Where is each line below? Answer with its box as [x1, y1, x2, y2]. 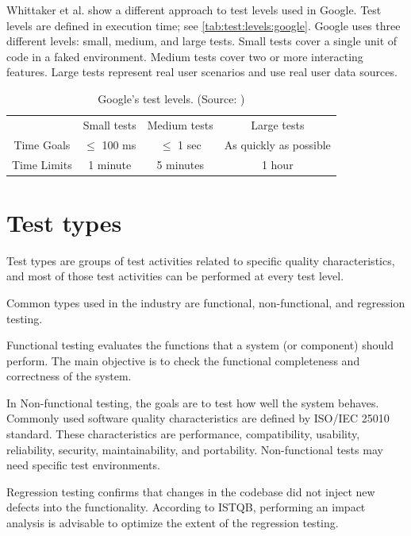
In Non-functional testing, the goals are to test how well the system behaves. [6, 394, 379, 411]
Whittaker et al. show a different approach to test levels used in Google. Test [6, 2, 382, 17]
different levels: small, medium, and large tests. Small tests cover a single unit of [6, 33, 398, 49]
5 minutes [156, 156, 205, 172]
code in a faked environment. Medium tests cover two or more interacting [6, 48, 363, 64]
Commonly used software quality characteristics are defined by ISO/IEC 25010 [6, 410, 390, 426]
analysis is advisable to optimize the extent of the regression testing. [6, 515, 339, 531]
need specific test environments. [6, 457, 160, 473]
